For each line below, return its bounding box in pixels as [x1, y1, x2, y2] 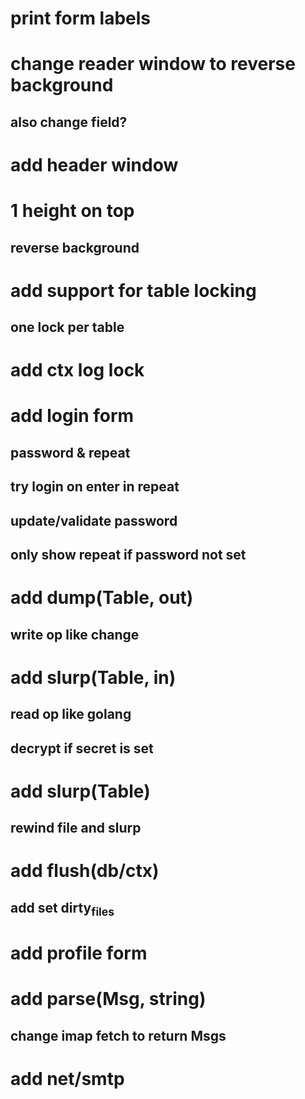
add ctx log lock [10, 359, 145, 382]
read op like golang [10, 706, 132, 723]
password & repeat [10, 444, 131, 461]
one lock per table [10, 319, 125, 336]
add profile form [10, 942, 148, 965]
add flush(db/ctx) [10, 860, 160, 882]
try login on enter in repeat [10, 478, 180, 496]
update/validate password [10, 512, 178, 529]
